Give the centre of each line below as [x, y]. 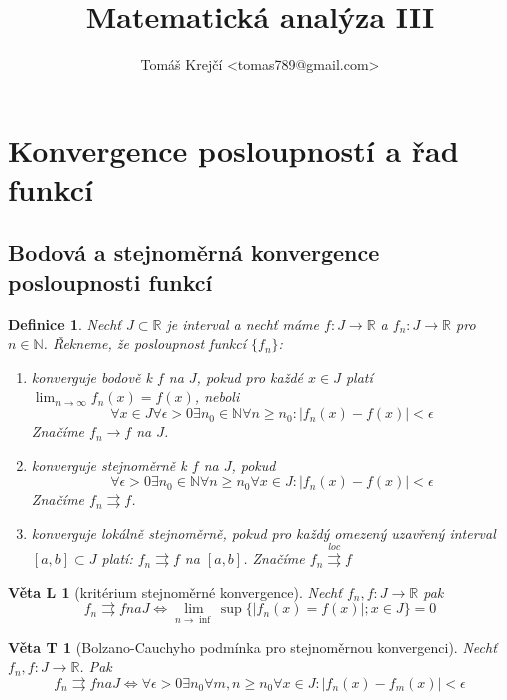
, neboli [217, 396]
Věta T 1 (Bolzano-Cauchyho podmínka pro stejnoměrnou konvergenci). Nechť [252, 646]
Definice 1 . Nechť [64, 323]
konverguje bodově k [91, 376]
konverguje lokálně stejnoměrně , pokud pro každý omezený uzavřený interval [263, 532]
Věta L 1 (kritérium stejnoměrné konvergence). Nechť [175, 591]
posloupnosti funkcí [110, 281]
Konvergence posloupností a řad [233, 149]
